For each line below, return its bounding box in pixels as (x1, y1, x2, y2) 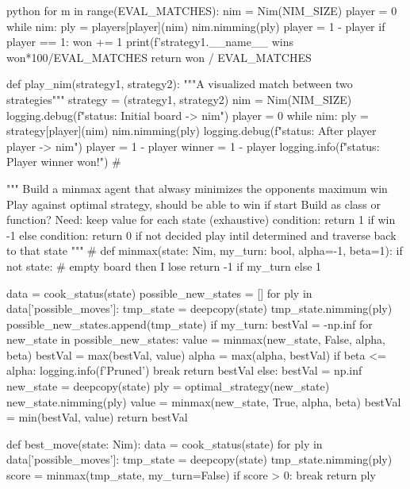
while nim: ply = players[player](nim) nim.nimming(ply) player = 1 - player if (6, 17, 385, 34)
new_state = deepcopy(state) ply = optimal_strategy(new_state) (6, 378, 330, 395)
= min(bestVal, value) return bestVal (6, 409, 188, 425)
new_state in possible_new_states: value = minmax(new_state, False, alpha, (6, 331, 385, 348)
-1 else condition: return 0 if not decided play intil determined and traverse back (6, 226, 397, 243)
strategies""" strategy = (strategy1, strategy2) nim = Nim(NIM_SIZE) (6, 90, 352, 107)
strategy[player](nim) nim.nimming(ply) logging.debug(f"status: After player (6, 122, 377, 139)
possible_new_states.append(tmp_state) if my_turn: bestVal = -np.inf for (6, 315, 373, 332)
